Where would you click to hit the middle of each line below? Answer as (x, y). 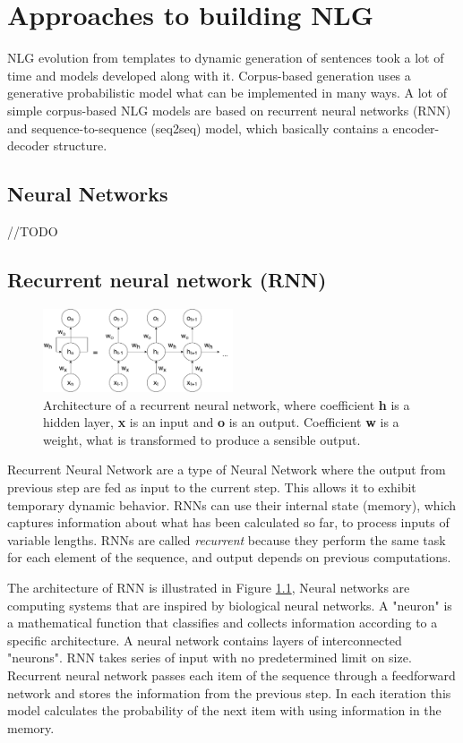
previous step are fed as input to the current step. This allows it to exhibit (212, 487)
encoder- (416, 128)
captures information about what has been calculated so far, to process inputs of (228, 522)
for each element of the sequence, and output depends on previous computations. (229, 557)
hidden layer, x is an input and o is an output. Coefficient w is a (221, 422)
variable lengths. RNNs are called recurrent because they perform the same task (227, 539)
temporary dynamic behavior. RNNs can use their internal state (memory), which (232, 504)
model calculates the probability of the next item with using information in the (224, 710)
